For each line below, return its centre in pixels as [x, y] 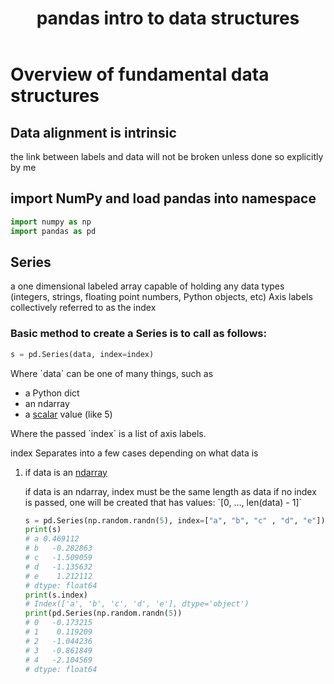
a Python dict [52, 393]
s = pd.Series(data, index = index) [82, 354]
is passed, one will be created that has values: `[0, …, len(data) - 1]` [163, 502]
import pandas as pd [53, 231]
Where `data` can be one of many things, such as [112, 373]
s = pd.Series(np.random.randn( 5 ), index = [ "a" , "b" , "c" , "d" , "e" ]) [175, 520]
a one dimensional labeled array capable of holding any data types [147, 286]
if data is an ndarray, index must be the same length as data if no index [170, 491]
